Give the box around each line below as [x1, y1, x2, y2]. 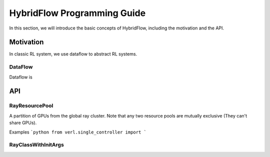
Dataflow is [9, 74, 32, 80]
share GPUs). [9, 120, 37, 126]
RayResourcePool [9, 102, 53, 109]
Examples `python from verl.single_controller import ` [9, 129, 147, 135]
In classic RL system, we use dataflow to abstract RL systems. [9, 51, 137, 57]
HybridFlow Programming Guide [9, 7, 146, 18]
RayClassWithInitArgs [9, 141, 64, 148]
